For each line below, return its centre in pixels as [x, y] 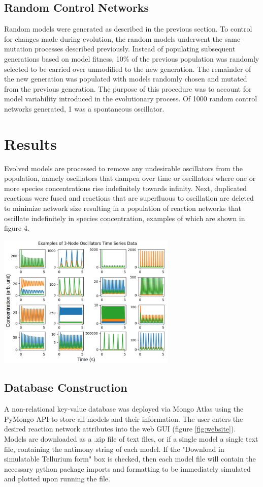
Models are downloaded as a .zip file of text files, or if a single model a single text [131, 439]
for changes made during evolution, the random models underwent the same [122, 38]
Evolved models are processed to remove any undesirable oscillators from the [123, 168]
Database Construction [66, 387]
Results [30, 143]
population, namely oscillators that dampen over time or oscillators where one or [130, 178]
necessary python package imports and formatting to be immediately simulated [127, 468]
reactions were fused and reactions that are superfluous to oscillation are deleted [129, 198]
